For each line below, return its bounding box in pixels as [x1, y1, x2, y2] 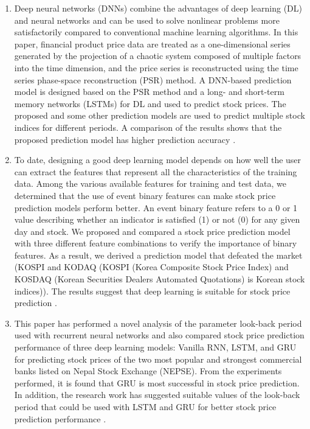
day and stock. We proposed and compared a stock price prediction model [14, 225, 291, 237]
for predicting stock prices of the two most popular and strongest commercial [14, 352, 302, 365]
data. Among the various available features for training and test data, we [14, 177, 287, 190]
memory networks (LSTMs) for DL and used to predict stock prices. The [14, 97, 286, 110]
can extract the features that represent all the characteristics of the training [14, 165, 297, 178]
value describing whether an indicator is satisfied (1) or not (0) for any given [14, 213, 300, 226]
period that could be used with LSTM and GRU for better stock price [14, 400, 277, 413]
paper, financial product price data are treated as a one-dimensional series [14, 37, 291, 50]
